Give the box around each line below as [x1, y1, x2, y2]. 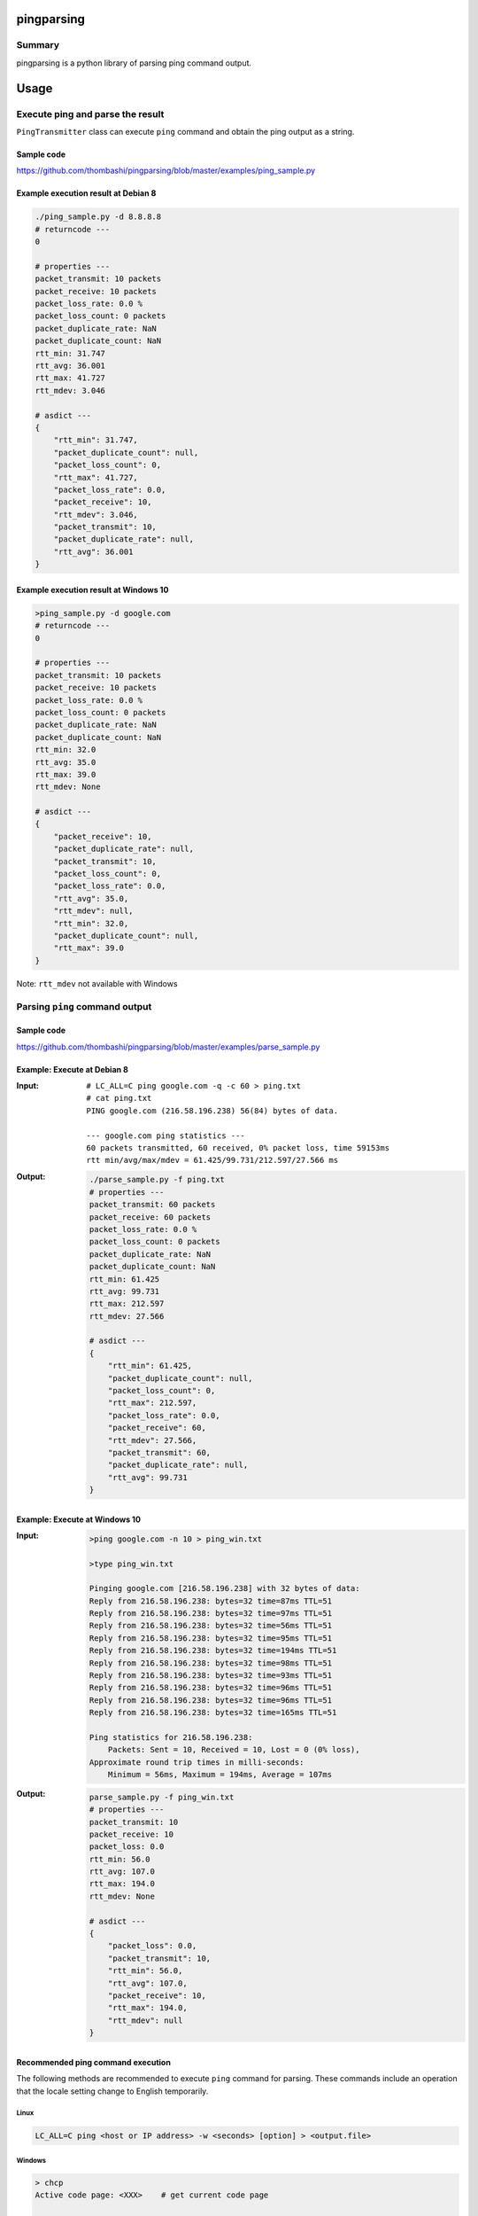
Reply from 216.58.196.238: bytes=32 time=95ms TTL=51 [89, 1633, 332, 1643]
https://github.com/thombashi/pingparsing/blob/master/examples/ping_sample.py [16, 165, 316, 176]
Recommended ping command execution [16, 2056, 172, 2067]
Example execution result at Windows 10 [16, 584, 169, 595]
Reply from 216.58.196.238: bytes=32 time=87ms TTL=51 [89, 1596, 332, 1606]
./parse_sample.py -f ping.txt [89, 1174, 226, 1185]
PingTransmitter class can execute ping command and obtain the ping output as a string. [16, 126, 355, 137]
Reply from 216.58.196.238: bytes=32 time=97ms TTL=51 [89, 1609, 332, 1619]
